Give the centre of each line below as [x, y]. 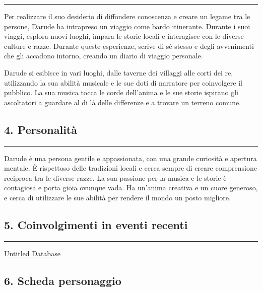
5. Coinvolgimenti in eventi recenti [96, 224]
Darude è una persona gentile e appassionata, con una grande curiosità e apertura [130, 158]
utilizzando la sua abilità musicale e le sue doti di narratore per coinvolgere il [123, 82]
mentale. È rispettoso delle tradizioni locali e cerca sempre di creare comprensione [130, 168]
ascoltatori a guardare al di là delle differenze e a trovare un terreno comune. [123, 102]
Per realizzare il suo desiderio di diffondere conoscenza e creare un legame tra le [127, 16]
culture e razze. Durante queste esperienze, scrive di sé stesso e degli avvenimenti [129, 46]
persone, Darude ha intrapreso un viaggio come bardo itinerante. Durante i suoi [127, 26]
